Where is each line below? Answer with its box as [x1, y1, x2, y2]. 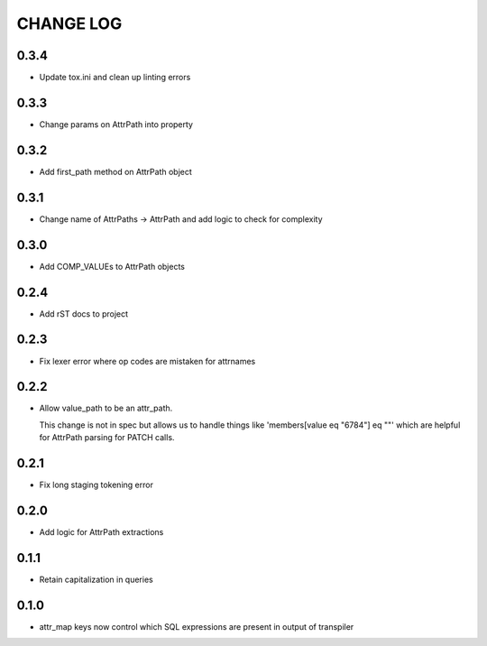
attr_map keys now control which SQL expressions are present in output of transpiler [39, 621, 354, 632]
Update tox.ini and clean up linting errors [39, 72, 191, 83]
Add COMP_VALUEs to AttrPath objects [39, 261, 185, 272]
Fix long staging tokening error [39, 479, 153, 491]
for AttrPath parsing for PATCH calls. [39, 432, 175, 443]
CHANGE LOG [16, 14, 123, 33]
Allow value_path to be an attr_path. [39, 402, 173, 414]
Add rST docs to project [39, 308, 129, 319]
